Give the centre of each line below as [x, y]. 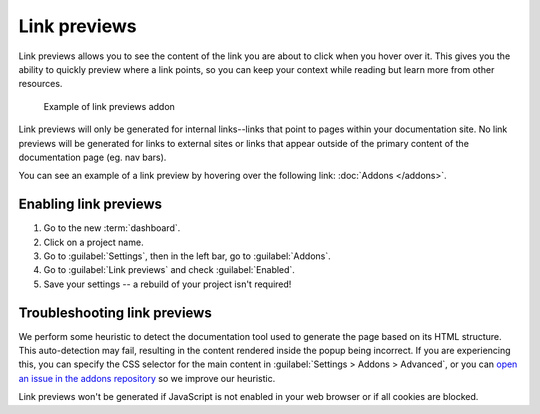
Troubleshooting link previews [115, 312]
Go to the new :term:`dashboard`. [112, 228]
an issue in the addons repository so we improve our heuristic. [147, 378]
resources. [40, 84]
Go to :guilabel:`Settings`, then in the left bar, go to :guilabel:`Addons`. [187, 256]
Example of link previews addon [109, 106]
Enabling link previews [90, 204]
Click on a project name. [93, 242]
